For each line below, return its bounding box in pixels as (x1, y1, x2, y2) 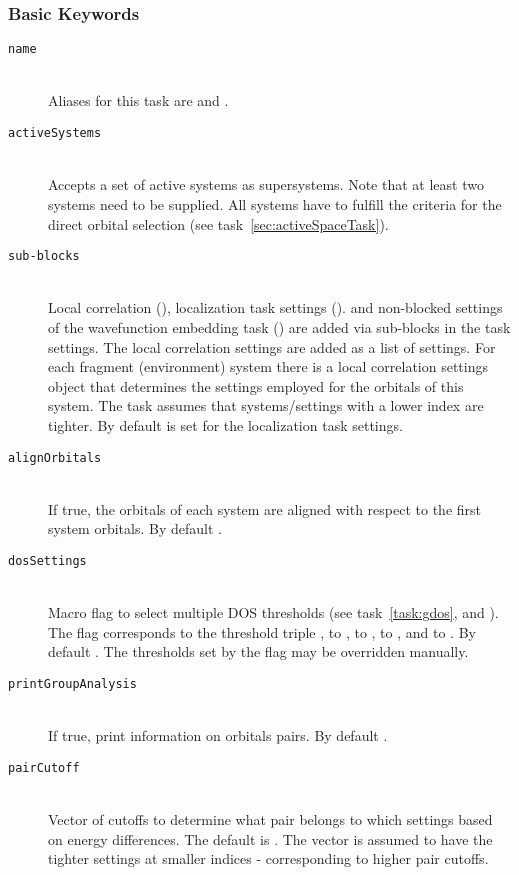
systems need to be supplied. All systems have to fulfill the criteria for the (48, 193, 502, 214)
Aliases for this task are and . (48, 90, 229, 111)
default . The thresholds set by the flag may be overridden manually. (48, 641, 469, 662)
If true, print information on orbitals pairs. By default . (48, 725, 388, 746)
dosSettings (8, 553, 87, 568)
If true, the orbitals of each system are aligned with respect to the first (48, 498, 481, 519)
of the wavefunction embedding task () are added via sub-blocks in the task (48, 316, 511, 337)
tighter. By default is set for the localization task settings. (48, 414, 403, 435)
